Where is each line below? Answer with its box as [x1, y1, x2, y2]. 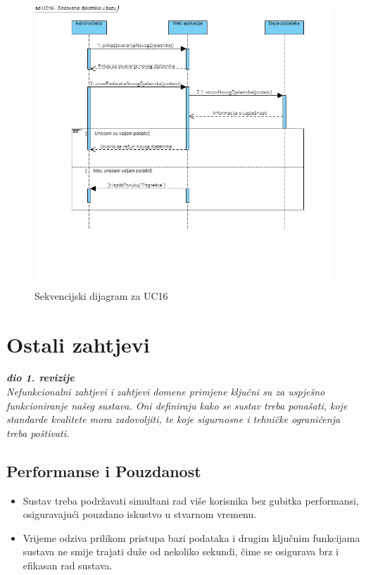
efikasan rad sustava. [23, 558, 113, 573]
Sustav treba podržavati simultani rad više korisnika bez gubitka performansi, [23, 493, 359, 507]
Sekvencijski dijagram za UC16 [34, 288, 168, 303]
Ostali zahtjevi [6, 329, 150, 358]
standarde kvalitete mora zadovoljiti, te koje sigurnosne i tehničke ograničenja [6, 412, 341, 426]
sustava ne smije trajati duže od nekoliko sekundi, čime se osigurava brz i [23, 544, 339, 559]
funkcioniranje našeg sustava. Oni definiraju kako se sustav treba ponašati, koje [6, 398, 348, 412]
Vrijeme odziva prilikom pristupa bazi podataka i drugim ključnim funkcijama [23, 530, 360, 545]
